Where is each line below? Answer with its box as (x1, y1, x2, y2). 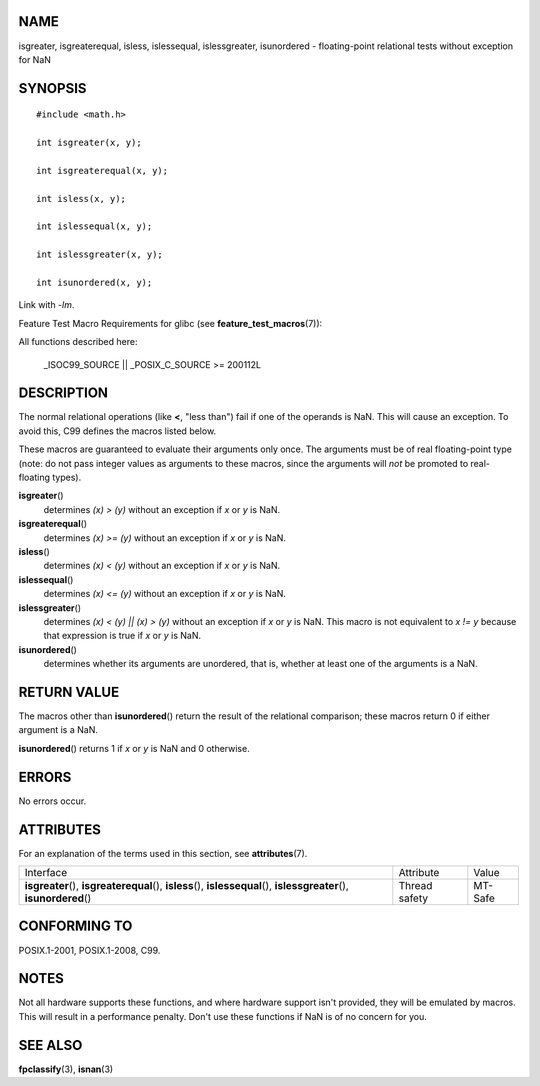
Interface (24, 866, 68, 879)
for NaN (18, 53, 52, 65)
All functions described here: (18, 336, 138, 348)
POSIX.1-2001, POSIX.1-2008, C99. (18, 944, 161, 956)
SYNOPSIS (18, 80, 87, 97)
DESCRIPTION (18, 385, 109, 402)
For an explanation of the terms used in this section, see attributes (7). (18, 847, 308, 859)
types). (51, 471, 82, 484)
